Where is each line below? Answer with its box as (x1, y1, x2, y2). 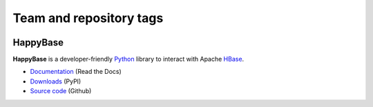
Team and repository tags (12, 10, 164, 26)
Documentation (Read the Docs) (30, 68, 122, 76)
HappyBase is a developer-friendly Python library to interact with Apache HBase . (12, 55, 245, 64)
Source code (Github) (30, 87, 92, 95)
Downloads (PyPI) (30, 77, 82, 86)
